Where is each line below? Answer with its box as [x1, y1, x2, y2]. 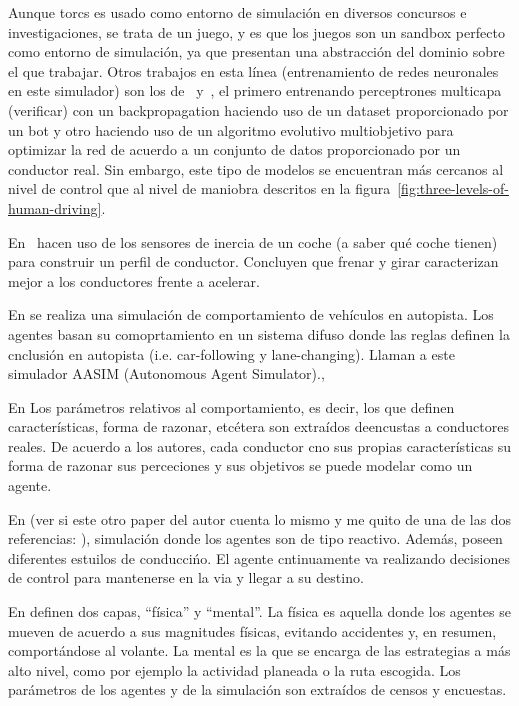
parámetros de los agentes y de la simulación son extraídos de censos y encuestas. [8, 679, 507, 700]
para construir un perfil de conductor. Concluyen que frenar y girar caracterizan [8, 251, 499, 272]
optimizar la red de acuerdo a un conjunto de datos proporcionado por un [8, 139, 461, 160]
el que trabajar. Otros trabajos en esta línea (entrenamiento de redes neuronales [8, 60, 499, 81]
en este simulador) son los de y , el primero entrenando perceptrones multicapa [8, 80, 502, 101]
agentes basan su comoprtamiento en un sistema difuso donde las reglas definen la [8, 323, 510, 344]
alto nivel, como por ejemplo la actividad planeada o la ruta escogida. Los [8, 659, 461, 680]
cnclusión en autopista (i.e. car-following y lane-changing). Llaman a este [8, 343, 455, 364]
